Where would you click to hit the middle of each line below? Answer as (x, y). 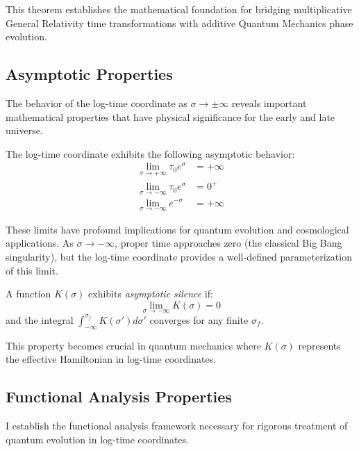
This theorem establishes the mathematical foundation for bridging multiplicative (179, 9)
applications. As (40, 243)
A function (28, 294)
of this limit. (32, 270)
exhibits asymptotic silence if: (151, 294)
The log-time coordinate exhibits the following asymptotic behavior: (150, 153)
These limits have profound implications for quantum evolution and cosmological (177, 229)
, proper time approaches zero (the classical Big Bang (228, 243)
